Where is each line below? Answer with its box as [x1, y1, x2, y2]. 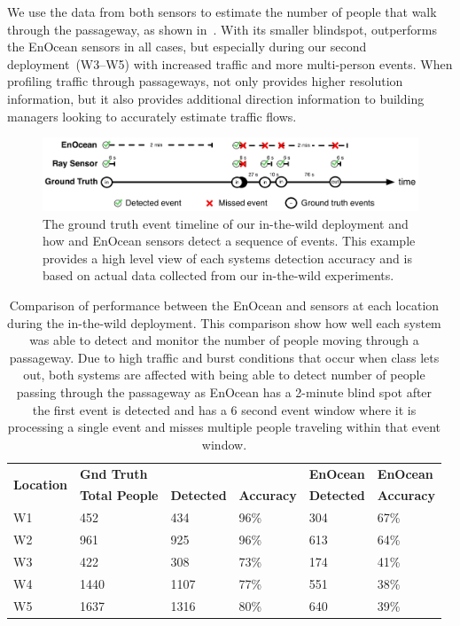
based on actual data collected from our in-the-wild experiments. [43, 266, 394, 285]
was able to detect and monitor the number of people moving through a [29, 331, 419, 349]
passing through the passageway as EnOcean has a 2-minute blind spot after [16, 382, 433, 401]
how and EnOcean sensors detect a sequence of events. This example [43, 231, 416, 250]
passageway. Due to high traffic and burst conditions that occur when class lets [9, 348, 440, 366]
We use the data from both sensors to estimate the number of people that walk [7, 3, 437, 20]
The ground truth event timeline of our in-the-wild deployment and [43, 214, 409, 232]
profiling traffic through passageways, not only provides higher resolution [7, 72, 403, 90]
